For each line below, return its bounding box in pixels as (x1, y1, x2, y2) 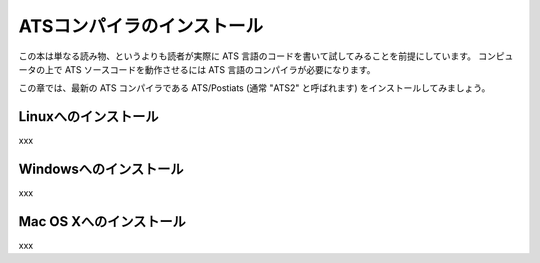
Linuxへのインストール (18, 108, 159, 125)
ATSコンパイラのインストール (18, 15, 264, 37)
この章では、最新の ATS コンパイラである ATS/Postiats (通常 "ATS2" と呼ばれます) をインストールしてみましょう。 (18, 82, 491, 94)
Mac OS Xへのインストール (18, 213, 187, 230)
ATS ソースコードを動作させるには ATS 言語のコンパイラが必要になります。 (64, 63, 376, 75)
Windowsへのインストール (18, 161, 184, 178)
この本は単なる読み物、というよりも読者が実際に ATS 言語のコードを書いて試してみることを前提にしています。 (18, 50, 477, 62)
